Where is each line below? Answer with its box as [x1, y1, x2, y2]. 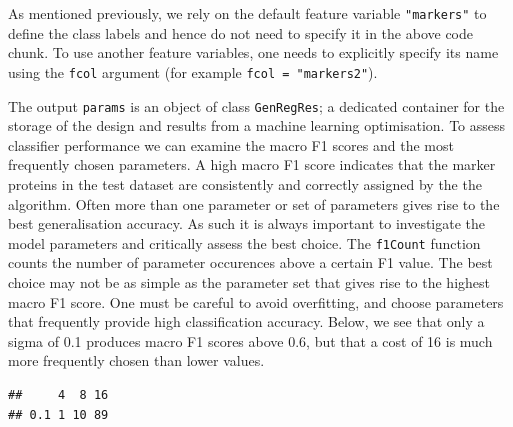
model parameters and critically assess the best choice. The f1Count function [8, 232, 481, 253]
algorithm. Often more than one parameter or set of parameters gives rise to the [8, 193, 500, 214]
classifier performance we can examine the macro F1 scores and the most [8, 134, 454, 155]
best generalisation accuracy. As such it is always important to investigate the [8, 213, 486, 234]
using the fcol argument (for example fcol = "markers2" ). [8, 61, 378, 82]
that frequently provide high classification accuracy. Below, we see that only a [8, 311, 485, 332]
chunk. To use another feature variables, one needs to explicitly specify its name [8, 42, 499, 63]
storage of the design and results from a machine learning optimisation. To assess [8, 115, 506, 136]
